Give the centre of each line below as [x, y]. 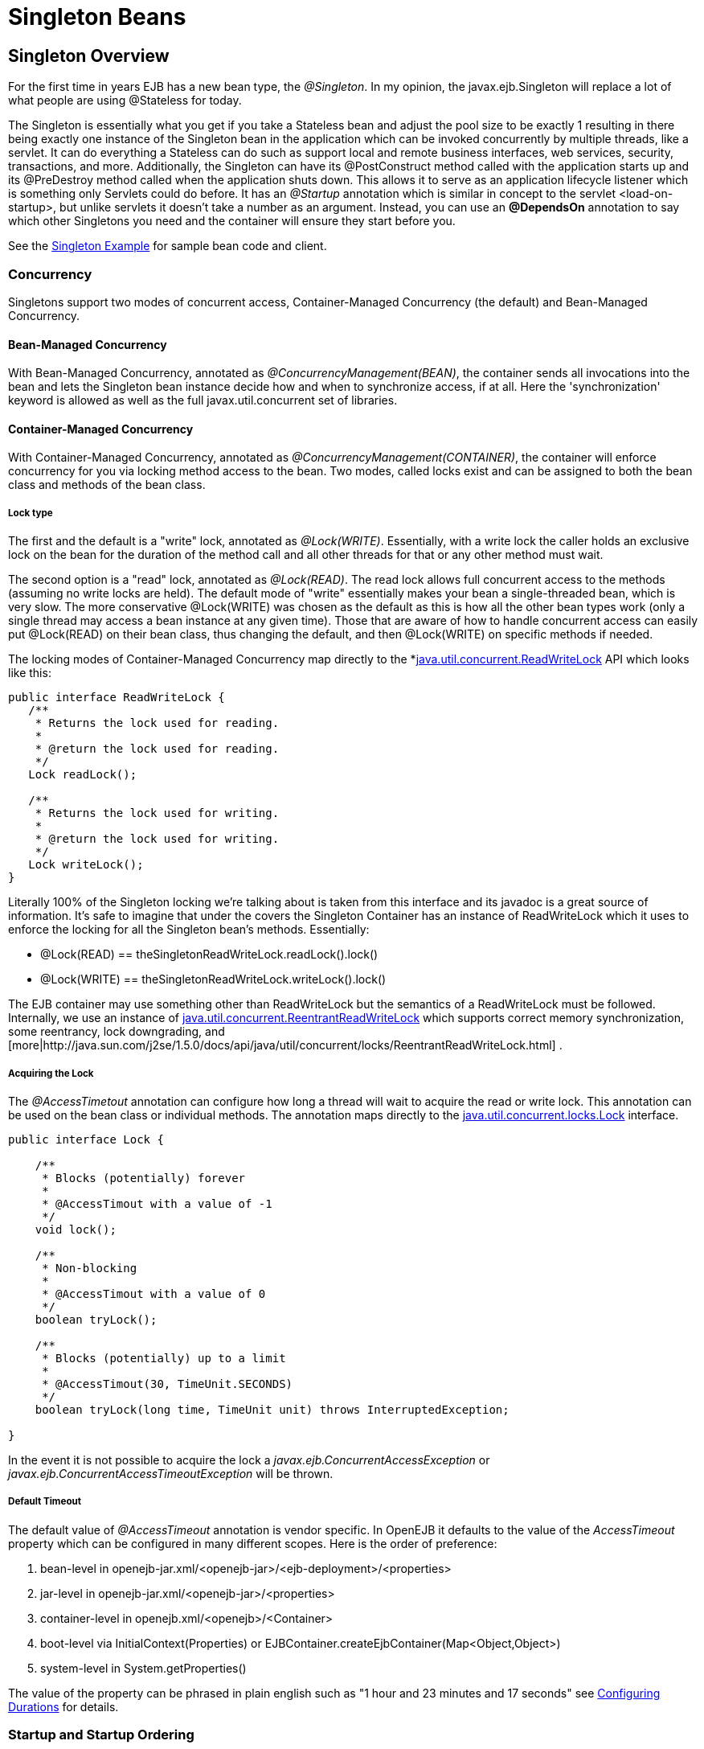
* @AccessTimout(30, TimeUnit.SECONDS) [168, 1384]
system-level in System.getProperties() [143, 1668]
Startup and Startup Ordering [101, 1735]
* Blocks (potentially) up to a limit [164, 1358]
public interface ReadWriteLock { [117, 698]
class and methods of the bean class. [107, 485]
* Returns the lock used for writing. [157, 813]
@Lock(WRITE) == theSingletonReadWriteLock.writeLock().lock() [213, 979]
